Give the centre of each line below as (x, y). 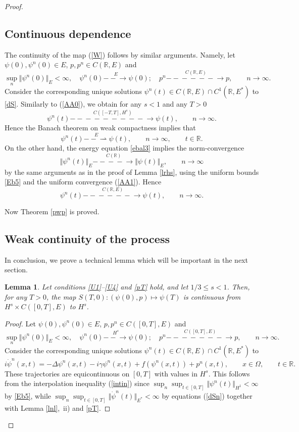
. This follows (229, 373)
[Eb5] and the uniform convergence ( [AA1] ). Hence (83, 182)
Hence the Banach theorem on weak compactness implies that (100, 128)
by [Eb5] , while (28, 395)
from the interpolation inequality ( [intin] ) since (77, 383)
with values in (176, 373)
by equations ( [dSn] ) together (207, 395)
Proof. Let (20, 323)
